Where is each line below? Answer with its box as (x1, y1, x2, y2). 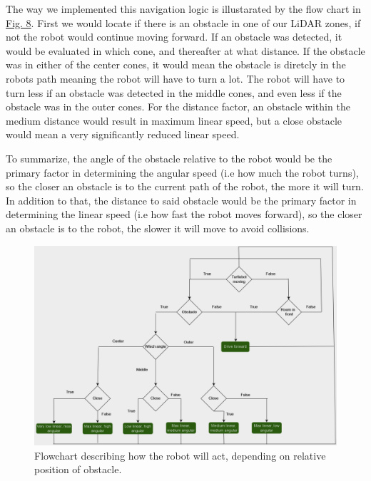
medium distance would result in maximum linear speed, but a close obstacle (6, 113, 342, 128)
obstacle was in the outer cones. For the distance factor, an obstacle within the (6, 99, 350, 114)
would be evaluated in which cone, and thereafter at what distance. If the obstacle (6, 43, 365, 58)
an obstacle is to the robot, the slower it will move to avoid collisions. (6, 220, 310, 235)
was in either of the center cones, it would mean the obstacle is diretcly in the (6, 57, 346, 72)
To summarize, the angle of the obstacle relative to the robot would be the (6, 150, 332, 165)
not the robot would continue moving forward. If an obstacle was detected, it (6, 29, 342, 44)
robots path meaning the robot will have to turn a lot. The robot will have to (6, 71, 345, 86)
